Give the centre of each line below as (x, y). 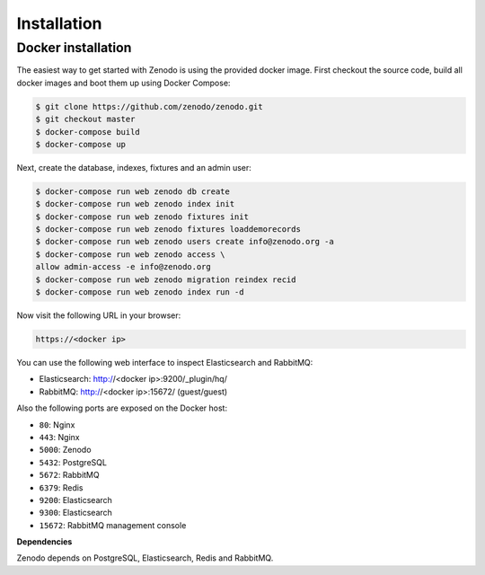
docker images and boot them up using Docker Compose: (123, 83)
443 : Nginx (59, 437)
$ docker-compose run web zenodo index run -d (140, 292)
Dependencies (44, 542)
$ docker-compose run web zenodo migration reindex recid (166, 279)
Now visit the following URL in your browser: (99, 315)
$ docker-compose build (88, 132)
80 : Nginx (57, 425)
